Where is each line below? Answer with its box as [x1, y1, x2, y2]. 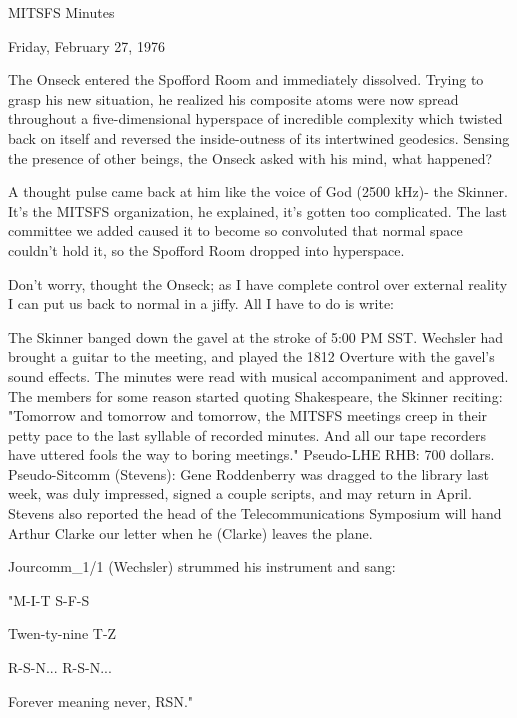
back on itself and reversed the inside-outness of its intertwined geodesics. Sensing [8, 127, 510, 148]
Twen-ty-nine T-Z [8, 623, 117, 644]
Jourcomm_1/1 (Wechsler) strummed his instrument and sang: [8, 556, 396, 577]
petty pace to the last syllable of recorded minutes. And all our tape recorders [8, 424, 487, 445]
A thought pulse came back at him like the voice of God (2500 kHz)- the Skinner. [8, 181, 508, 202]
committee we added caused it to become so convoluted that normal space [8, 220, 463, 241]
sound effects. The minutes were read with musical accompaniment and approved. [8, 365, 509, 386]
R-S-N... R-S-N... [8, 657, 112, 678]
